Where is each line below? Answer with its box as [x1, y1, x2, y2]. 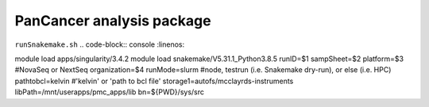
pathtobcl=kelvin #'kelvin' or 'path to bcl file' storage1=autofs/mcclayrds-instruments [14, 76, 294, 86]
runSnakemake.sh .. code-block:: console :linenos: [14, 40, 185, 49]
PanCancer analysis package [14, 12, 211, 29]
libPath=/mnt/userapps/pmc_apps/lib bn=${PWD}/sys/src [14, 87, 205, 97]
